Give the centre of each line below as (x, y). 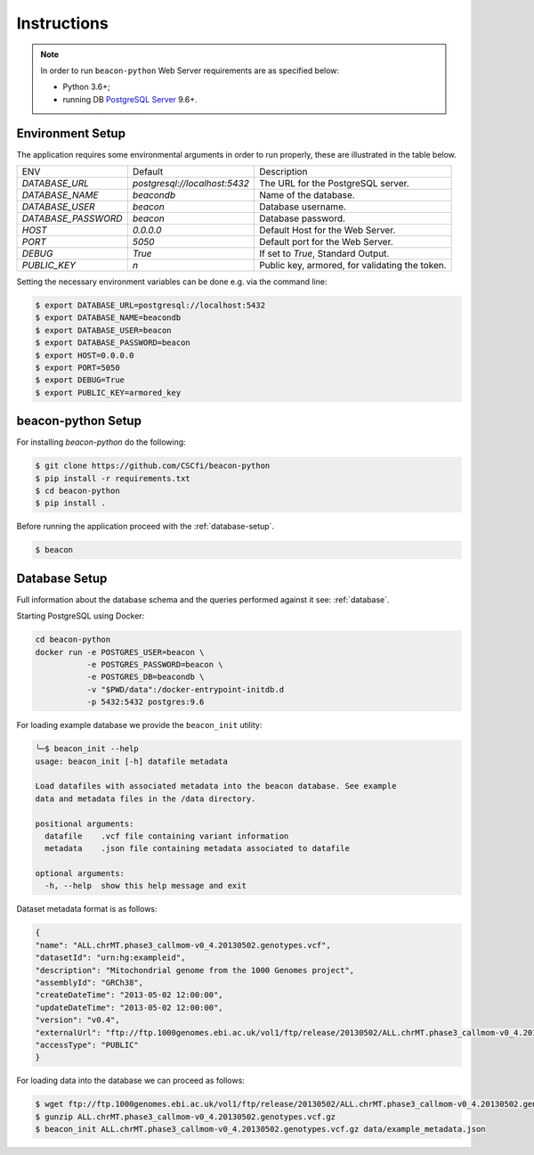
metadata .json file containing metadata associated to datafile (198, 848)
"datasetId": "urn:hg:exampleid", (110, 958)
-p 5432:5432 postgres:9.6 (146, 702)
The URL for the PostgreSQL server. (334, 184)
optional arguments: (80, 874)
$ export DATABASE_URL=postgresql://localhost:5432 (150, 305)
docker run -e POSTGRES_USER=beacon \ (120, 652)
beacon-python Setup (79, 421)
